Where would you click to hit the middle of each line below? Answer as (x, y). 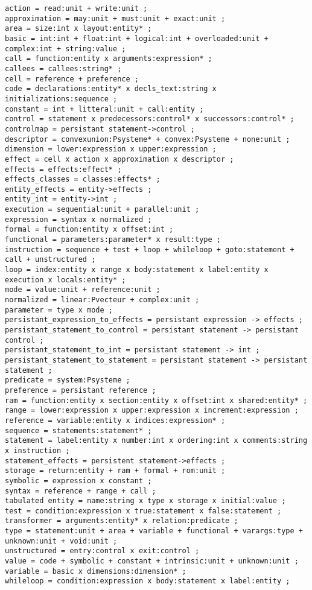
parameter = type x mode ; (59, 310)
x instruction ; (37, 450)
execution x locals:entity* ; (65, 280)
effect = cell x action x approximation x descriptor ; (119, 159)
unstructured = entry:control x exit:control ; (102, 551)
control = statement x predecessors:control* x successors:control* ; (150, 119)
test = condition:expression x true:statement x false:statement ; (143, 511)
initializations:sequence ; (61, 99)
